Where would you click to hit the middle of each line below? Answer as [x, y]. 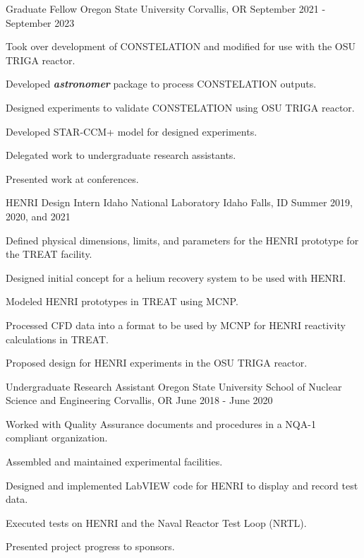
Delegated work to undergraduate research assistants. [121, 155]
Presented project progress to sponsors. [90, 546]
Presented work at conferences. [72, 178]
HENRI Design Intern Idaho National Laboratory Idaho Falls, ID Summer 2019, [179, 202]
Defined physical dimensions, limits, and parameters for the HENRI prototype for [182, 240]
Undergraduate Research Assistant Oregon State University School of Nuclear [174, 386]
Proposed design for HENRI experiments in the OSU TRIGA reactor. [157, 363]
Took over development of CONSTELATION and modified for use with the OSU [181, 46]
